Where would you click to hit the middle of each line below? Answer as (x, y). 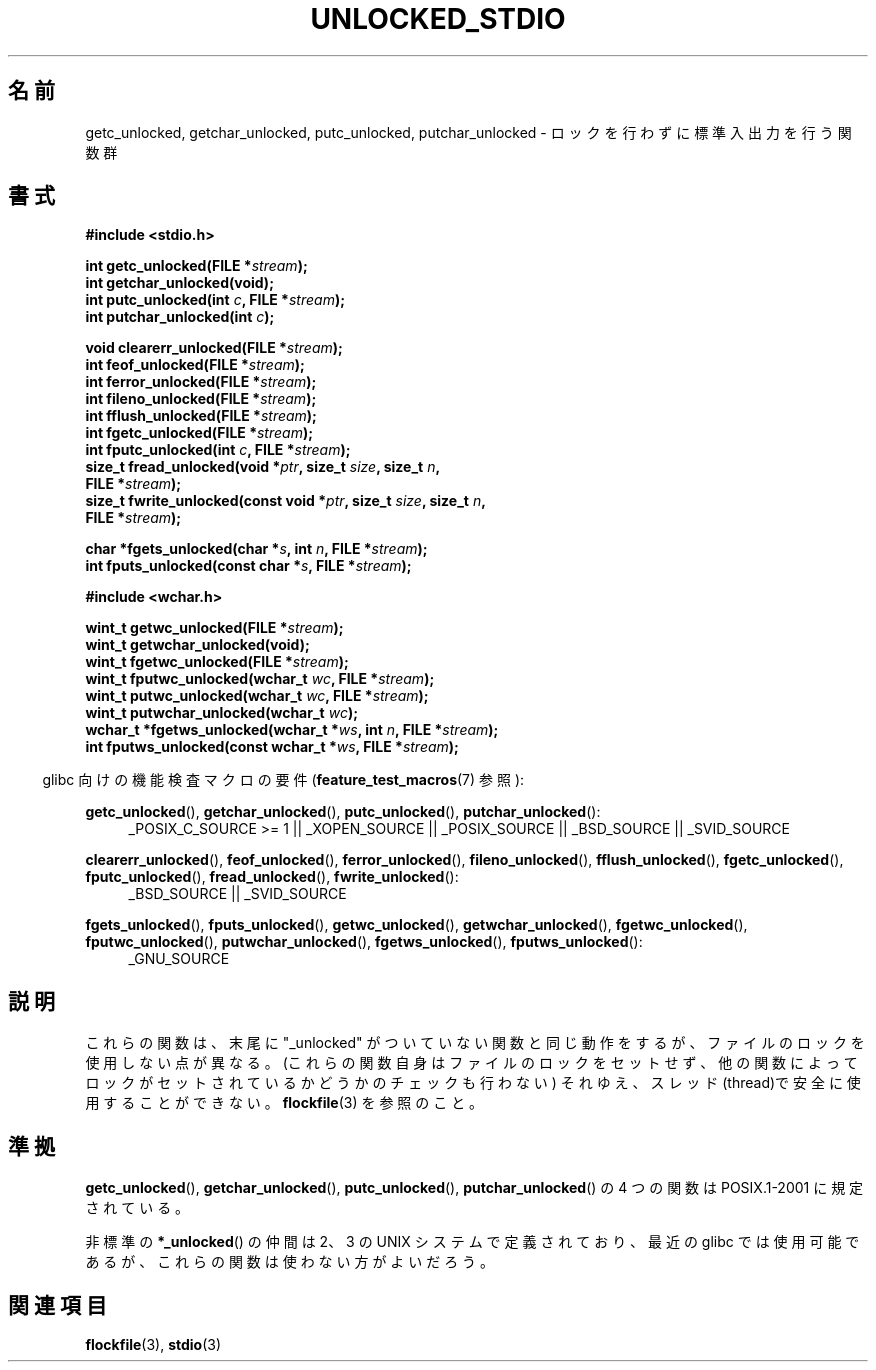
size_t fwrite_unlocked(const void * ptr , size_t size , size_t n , (285, 501)
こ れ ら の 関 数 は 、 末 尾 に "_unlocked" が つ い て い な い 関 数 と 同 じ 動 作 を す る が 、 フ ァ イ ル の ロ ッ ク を (475, 1043)
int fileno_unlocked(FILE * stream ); (201, 399)
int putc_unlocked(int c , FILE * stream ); (215, 300)
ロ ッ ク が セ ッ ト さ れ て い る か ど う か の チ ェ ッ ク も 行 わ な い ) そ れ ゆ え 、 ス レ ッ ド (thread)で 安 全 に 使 (473, 1083)
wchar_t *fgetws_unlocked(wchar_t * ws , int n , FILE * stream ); (292, 730)
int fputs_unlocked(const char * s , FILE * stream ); (248, 566)
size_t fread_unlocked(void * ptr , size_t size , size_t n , (263, 467)
